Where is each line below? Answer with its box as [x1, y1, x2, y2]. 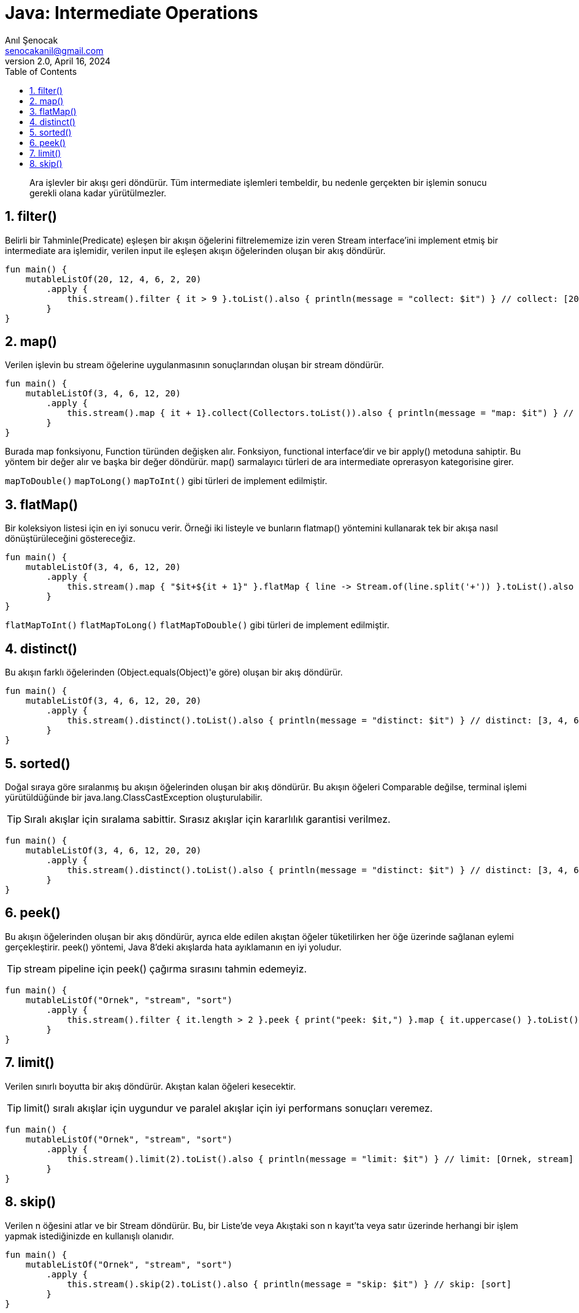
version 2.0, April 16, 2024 [5, 55, 111, 66]
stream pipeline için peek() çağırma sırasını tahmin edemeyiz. [24, 962, 307, 975]
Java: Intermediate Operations [5, 2, 258, 23]
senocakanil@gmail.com [5, 45, 104, 56]
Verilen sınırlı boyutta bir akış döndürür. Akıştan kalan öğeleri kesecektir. [5, 1080, 296, 1092]
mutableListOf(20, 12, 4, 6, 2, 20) [25, 274, 202, 284]
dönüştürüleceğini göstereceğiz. [5, 533, 136, 544]
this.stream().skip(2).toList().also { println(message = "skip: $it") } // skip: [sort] [67, 1279, 512, 1289]
